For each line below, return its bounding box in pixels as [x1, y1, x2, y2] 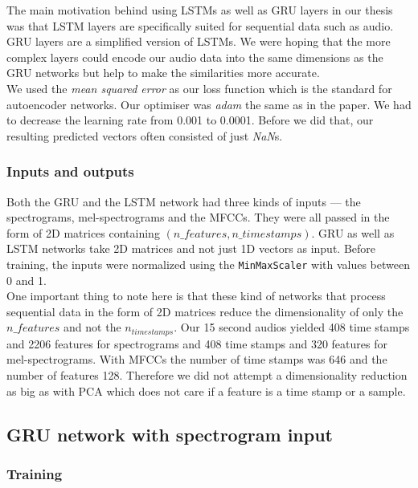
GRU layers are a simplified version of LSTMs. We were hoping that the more [6, 33, 391, 50]
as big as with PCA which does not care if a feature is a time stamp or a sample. [6, 382, 406, 399]
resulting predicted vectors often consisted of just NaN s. [6, 127, 283, 144]
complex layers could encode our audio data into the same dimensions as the [6, 48, 383, 65]
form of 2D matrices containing [6, 224, 160, 241]
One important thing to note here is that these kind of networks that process [6, 287, 386, 304]
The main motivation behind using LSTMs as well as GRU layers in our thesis [6, 2, 393, 18]
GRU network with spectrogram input [6, 421, 333, 446]
